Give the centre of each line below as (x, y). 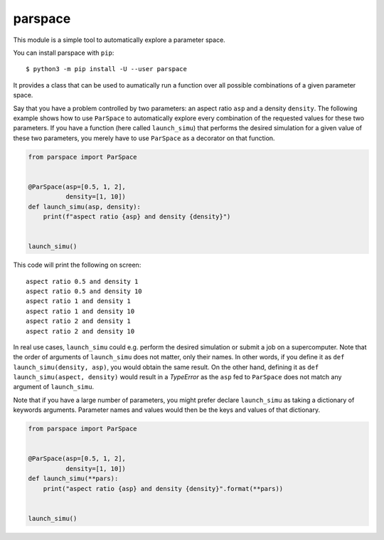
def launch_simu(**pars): (73, 479)
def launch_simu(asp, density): (85, 207)
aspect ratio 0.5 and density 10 (84, 291)
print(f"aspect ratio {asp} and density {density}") (137, 217)
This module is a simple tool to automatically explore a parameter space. (119, 40)
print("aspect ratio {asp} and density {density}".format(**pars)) (163, 488)
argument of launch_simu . (54, 387)
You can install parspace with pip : (64, 53)
